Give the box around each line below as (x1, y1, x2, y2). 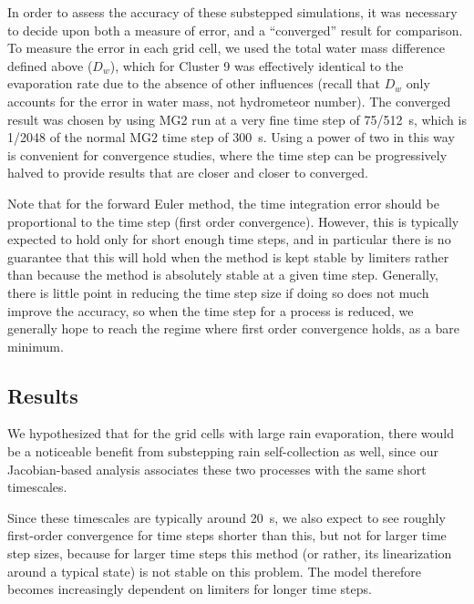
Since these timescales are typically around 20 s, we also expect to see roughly (7, 507, 446, 527)
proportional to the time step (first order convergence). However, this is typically (7, 211, 459, 230)
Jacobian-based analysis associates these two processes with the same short (7, 459, 427, 478)
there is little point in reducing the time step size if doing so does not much (7, 282, 429, 302)
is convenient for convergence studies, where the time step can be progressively (7, 145, 448, 164)
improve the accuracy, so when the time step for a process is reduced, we (7, 301, 414, 320)
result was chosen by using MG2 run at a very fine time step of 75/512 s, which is (7, 109, 467, 128)
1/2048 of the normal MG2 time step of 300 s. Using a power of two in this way (7, 128, 455, 147)
